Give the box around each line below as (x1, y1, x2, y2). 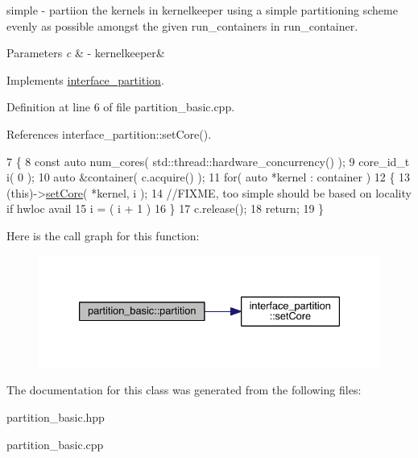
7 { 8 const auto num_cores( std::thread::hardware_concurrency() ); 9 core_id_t (6, 152, 410, 169)
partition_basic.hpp (6, 409, 105, 425)
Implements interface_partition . (6, 71, 164, 88)
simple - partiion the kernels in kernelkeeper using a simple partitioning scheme (6, 2, 398, 18)
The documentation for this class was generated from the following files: (6, 381, 362, 398)
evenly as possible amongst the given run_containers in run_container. (6, 17, 358, 34)
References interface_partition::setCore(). (6, 125, 212, 142)
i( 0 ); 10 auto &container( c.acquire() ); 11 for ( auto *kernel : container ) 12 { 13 (6, 169, 411, 185)
